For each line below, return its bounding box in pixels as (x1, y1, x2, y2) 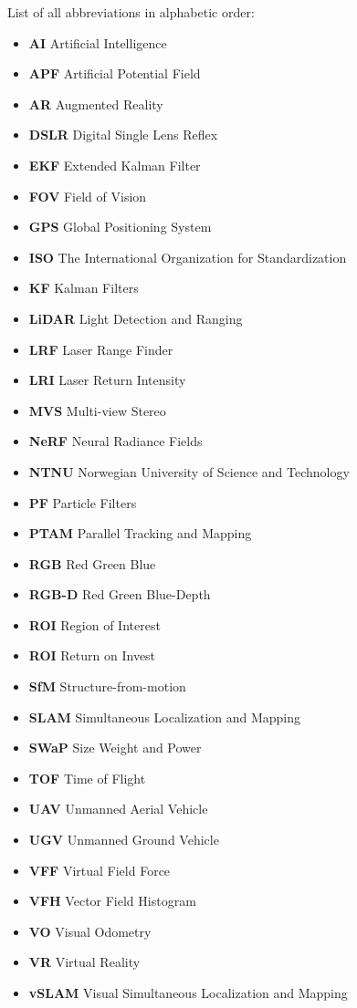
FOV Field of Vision (28, 186, 147, 205)
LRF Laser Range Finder (28, 339, 173, 359)
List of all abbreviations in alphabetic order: (7, 3, 255, 21)
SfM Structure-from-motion (28, 677, 186, 696)
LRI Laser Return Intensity (28, 370, 186, 390)
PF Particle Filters (28, 493, 137, 512)
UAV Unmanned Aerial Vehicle (28, 799, 208, 818)
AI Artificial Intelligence (28, 33, 167, 52)
